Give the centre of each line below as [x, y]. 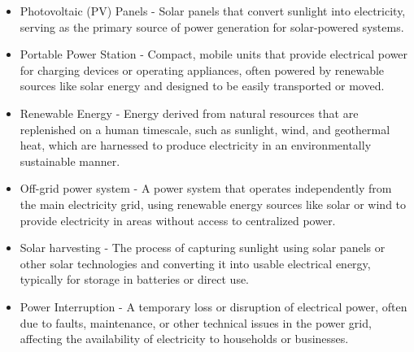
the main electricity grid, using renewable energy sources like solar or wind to [213, 204]
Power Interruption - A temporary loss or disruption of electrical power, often [214, 306]
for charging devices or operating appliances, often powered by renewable [202, 70]
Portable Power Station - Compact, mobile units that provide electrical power [214, 54]
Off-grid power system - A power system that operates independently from [206, 188]
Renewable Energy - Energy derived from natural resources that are [189, 113]
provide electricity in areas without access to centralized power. [178, 220]
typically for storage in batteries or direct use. [134, 279]
